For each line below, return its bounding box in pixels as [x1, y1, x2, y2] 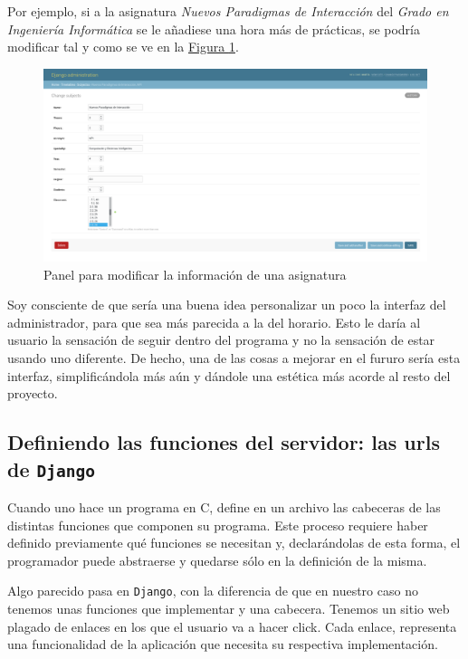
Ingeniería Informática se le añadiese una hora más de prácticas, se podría [7, 19, 421, 38]
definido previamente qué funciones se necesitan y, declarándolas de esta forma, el [7, 533, 461, 552]
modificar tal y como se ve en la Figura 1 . [7, 37, 239, 56]
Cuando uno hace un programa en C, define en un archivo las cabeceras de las [7, 497, 441, 516]
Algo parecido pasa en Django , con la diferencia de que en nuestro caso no [7, 581, 418, 600]
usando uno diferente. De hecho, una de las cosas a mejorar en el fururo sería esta [7, 348, 461, 367]
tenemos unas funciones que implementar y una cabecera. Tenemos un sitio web [7, 598, 450, 617]
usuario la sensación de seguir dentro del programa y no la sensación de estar [7, 330, 435, 349]
